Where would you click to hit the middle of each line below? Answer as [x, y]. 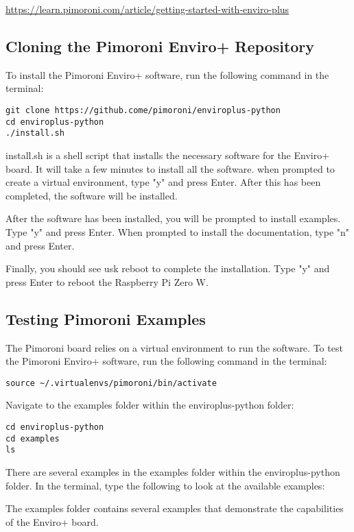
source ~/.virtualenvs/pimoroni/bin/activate [111, 383]
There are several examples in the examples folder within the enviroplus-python [173, 471]
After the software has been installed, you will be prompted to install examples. [173, 218]
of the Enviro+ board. [52, 521]
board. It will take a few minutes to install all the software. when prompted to [170, 168]
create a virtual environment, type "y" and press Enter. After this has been [163, 182]
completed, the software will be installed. [92, 195]
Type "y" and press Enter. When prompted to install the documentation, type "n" [178, 231]
